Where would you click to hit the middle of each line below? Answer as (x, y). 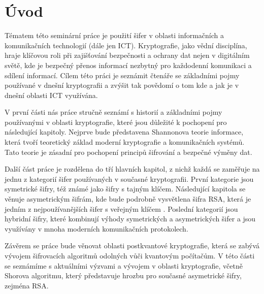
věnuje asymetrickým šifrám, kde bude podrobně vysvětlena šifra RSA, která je (128, 199)
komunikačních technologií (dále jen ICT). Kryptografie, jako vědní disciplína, (126, 45)
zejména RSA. (27, 285)
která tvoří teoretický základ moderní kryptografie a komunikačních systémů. (125, 142)
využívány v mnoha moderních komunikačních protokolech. (96, 228)
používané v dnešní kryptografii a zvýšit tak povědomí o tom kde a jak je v (122, 85)
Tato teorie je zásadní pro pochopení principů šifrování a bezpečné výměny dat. (128, 152)
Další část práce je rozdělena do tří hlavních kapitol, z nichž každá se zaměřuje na (132, 169)
